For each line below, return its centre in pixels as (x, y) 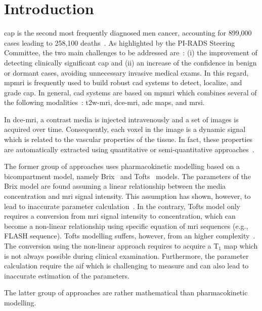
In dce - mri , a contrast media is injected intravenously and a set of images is (121, 119)
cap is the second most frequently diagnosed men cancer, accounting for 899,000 (128, 33)
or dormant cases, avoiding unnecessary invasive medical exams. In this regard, (126, 72)
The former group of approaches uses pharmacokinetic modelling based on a (122, 166)
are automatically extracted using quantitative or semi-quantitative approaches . (129, 149)
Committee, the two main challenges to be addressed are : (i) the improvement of (131, 53)
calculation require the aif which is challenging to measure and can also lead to (126, 266)
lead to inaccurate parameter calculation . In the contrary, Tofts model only (122, 206)
